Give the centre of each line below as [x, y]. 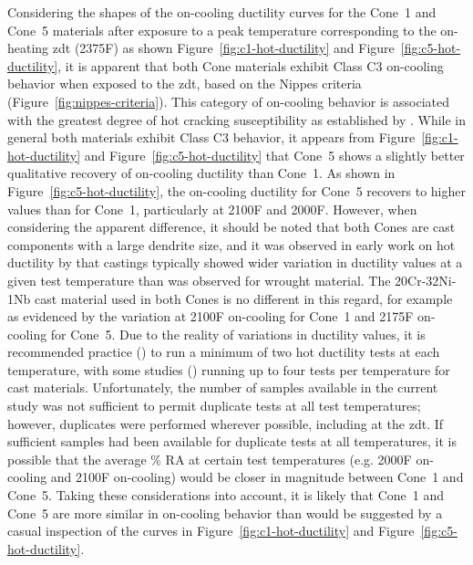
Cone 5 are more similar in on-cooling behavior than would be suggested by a [225, 513]
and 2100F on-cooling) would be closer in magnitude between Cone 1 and [257, 477]
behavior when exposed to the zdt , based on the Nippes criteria [185, 84]
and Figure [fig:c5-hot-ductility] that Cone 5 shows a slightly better [274, 155]
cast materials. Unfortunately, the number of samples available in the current [223, 387]
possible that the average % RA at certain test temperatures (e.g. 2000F [210, 459]
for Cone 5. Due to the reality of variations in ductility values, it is [238, 334]
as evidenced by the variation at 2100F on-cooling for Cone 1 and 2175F [211, 316]
